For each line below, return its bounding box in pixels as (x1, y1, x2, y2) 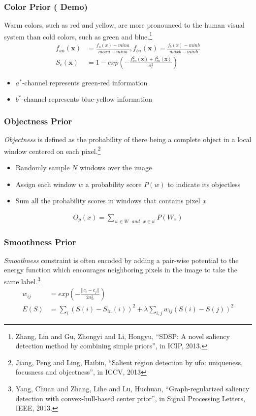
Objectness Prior (4, 114, 72, 127)
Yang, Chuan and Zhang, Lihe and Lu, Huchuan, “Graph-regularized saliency (15, 383, 250, 394)
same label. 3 (4, 275, 40, 286)
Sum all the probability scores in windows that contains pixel (15, 195, 200, 206)
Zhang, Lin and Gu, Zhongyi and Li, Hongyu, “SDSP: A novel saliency (15, 331, 230, 341)
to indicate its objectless (167, 179, 241, 189)
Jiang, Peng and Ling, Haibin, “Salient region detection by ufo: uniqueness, (15, 357, 243, 367)
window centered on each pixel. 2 (4, 144, 101, 156)
